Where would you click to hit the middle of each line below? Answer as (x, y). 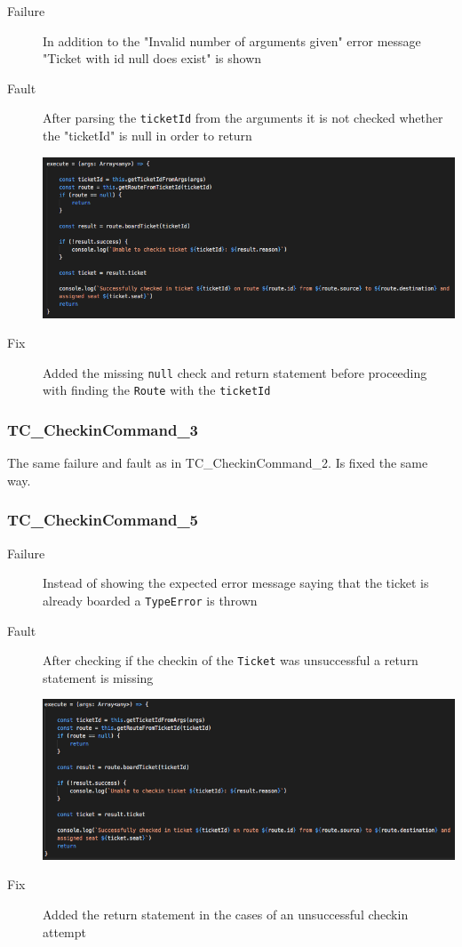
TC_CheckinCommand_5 (103, 520)
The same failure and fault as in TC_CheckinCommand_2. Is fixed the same (218, 463)
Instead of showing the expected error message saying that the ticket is (236, 583)
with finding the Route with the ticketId (157, 390)
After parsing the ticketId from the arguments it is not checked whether (243, 118)
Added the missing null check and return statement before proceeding (235, 372)
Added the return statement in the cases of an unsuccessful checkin (226, 915)
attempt (64, 931)
